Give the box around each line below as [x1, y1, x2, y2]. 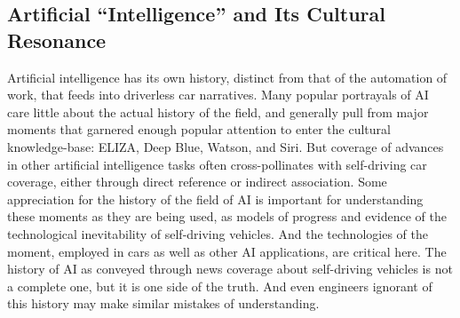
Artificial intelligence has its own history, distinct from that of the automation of [7, 68, 448, 86]
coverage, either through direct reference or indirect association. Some [7, 172, 387, 191]
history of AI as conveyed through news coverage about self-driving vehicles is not [7, 259, 453, 278]
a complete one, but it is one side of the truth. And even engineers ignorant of [7, 276, 432, 295]
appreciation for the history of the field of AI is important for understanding [7, 189, 424, 208]
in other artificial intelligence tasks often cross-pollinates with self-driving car [7, 155, 427, 173]
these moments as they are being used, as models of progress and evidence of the [7, 207, 447, 226]
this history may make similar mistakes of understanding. [7, 294, 320, 313]
